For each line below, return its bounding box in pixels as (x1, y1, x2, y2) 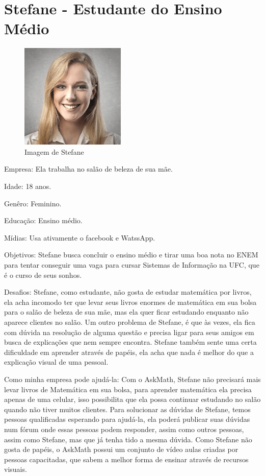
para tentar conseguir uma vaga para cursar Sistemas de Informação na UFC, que (4, 259, 259, 270)
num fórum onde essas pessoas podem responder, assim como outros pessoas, (4, 423, 244, 434)
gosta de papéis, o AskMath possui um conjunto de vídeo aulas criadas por (4, 444, 238, 455)
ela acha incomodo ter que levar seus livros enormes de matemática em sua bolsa (4, 296, 257, 307)
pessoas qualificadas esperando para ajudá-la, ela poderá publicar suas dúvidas (4, 414, 250, 424)
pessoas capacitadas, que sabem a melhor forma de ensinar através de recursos (4, 454, 249, 464)
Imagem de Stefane (24, 146, 84, 157)
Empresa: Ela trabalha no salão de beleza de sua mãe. (4, 163, 173, 174)
